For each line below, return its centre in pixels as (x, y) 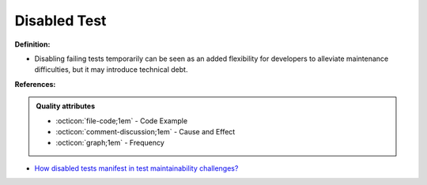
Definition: (32, 44)
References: (35, 84)
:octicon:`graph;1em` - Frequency (110, 143)
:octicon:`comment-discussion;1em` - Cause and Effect (145, 131)
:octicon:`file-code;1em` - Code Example (122, 121)
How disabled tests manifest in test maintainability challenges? (136, 168)
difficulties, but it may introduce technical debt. (111, 70)
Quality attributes (65, 106)
